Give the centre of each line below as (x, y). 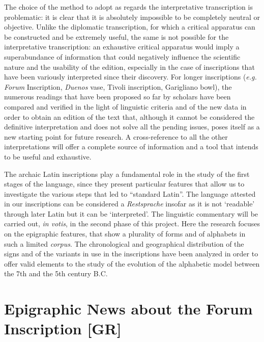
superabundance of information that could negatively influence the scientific (122, 56)
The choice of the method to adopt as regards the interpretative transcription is (128, 7)
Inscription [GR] (63, 328)
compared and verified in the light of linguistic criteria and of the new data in (125, 106)
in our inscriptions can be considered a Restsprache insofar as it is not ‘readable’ (129, 204)
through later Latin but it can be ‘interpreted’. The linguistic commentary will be (131, 213)
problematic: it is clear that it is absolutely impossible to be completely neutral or (132, 17)
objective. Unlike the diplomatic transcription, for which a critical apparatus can (130, 27)
